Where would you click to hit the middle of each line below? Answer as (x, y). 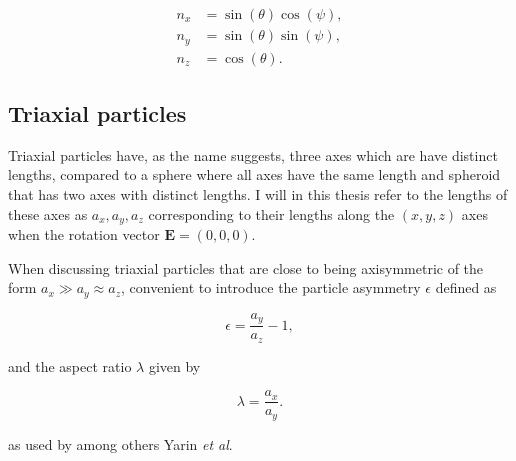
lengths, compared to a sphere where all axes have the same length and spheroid (254, 174)
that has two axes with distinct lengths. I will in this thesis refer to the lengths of (258, 193)
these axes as (48, 213)
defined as (466, 287)
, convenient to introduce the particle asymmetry (270, 287)
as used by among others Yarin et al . (120, 443)
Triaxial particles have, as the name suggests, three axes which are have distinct (253, 154)
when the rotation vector (84, 233)
